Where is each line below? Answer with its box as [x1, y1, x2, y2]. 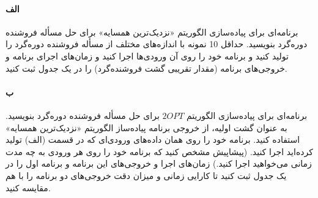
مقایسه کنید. [6, 181, 51, 194]
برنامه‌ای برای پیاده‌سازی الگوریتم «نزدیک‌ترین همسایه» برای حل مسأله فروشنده [6, 25, 298, 38]
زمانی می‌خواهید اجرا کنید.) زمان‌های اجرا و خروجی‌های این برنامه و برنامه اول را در [6, 157, 312, 170]
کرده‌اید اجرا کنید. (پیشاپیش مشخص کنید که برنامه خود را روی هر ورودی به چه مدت [6, 145, 313, 158]
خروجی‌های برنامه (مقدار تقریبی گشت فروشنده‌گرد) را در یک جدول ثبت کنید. [6, 61, 287, 74]
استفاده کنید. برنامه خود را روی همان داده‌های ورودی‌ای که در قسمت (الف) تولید [6, 133, 300, 146]
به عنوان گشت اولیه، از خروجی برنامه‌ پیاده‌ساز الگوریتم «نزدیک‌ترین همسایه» [6, 121, 287, 134]
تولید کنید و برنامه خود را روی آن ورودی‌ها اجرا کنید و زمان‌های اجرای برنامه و [6, 49, 289, 62]
